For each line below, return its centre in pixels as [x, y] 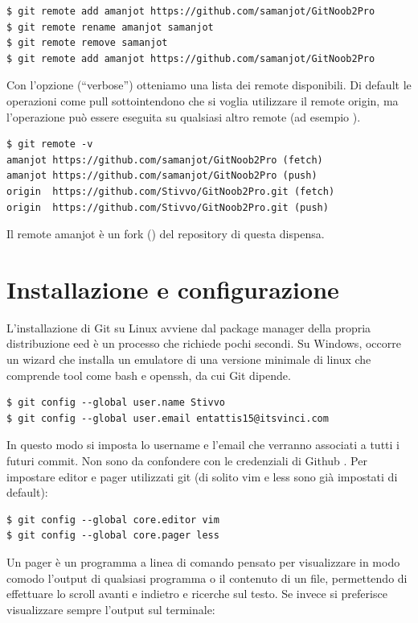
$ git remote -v [50, 144]
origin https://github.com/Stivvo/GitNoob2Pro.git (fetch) [171, 191]
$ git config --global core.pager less [113, 536]
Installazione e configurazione [173, 289]
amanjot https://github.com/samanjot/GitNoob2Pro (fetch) [165, 160]
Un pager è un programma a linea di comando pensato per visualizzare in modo [203, 561]
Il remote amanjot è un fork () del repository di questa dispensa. [166, 234]
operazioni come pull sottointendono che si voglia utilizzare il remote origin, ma [203, 100]
